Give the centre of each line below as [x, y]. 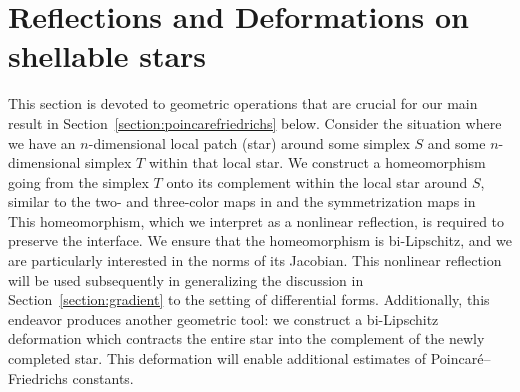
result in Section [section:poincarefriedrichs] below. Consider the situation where [255, 122]
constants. [103, 377]
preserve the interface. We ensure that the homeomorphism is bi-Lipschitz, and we [260, 240]
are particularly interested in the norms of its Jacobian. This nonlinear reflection [255, 260]
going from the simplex [78, 181]
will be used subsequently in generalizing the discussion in [186, 279]
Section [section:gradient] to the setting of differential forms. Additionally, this [249, 299]
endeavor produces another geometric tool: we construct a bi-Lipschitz [223, 318]
